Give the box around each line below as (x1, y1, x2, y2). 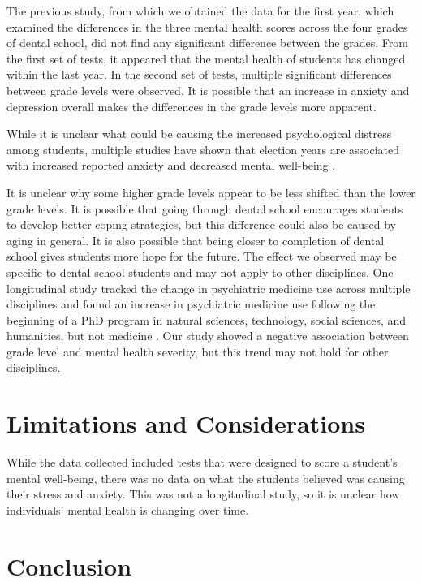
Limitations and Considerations (6, 407, 365, 440)
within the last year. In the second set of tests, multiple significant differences (6, 66, 392, 83)
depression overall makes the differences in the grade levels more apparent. (6, 97, 377, 114)
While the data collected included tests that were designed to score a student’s (6, 454, 398, 471)
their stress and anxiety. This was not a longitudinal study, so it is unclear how (6, 485, 400, 502)
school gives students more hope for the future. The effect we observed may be (6, 248, 397, 265)
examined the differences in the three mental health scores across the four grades (6, 18, 408, 35)
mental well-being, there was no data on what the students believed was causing (6, 469, 405, 486)
